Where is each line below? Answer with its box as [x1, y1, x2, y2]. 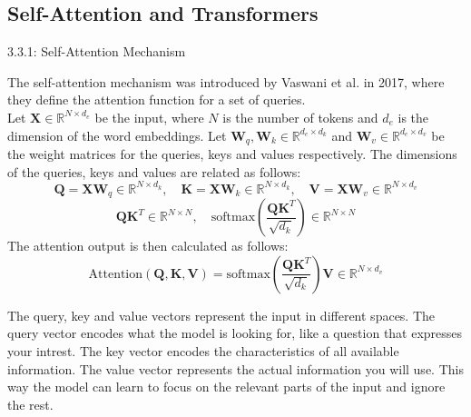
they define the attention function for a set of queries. [7, 90, 306, 109]
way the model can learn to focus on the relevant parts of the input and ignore [7, 377, 446, 396]
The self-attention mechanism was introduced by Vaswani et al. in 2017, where [7, 72, 445, 91]
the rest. [7, 394, 54, 413]
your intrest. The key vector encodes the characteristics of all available [7, 341, 399, 360]
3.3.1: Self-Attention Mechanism [7, 42, 186, 61]
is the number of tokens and [222, 107, 378, 126]
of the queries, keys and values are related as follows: [7, 162, 301, 181]
